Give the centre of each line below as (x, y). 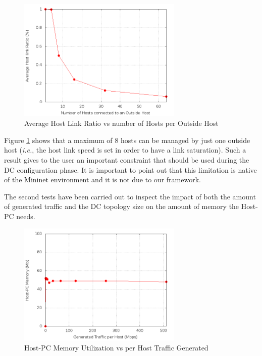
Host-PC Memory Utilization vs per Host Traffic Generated (116, 347)
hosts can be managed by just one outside (185, 140)
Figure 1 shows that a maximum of (58, 140)
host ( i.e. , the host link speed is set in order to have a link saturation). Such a (125, 150)
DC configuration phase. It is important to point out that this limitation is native (130, 169)
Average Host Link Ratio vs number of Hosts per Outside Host (121, 123)
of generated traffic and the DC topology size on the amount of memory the (122, 206)
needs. (26, 216)
